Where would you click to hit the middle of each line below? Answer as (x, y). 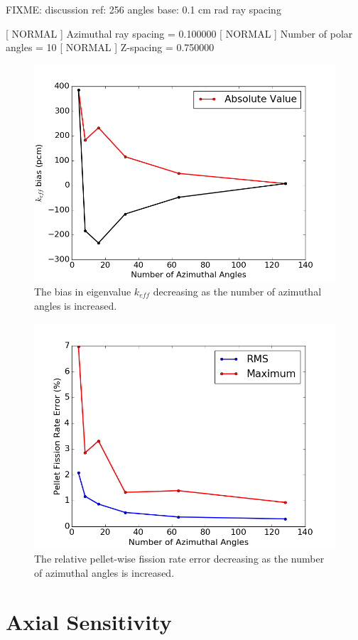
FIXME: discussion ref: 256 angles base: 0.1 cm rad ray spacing (143, 9)
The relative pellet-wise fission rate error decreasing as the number (179, 559)
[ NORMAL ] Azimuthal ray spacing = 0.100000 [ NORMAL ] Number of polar (179, 33)
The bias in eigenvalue (83, 291)
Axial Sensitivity (89, 621)
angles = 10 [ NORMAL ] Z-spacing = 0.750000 (110, 47)
